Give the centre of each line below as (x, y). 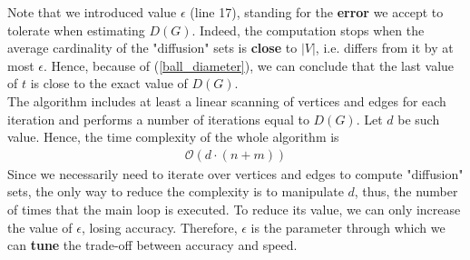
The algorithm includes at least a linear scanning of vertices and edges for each (227, 100)
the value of (40, 227)
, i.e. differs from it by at (384, 48)
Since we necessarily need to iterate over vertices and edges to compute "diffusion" (235, 173)
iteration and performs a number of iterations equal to (158, 119)
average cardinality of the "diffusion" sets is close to (152, 48)
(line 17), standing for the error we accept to (317, 12)
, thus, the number (406, 191)
